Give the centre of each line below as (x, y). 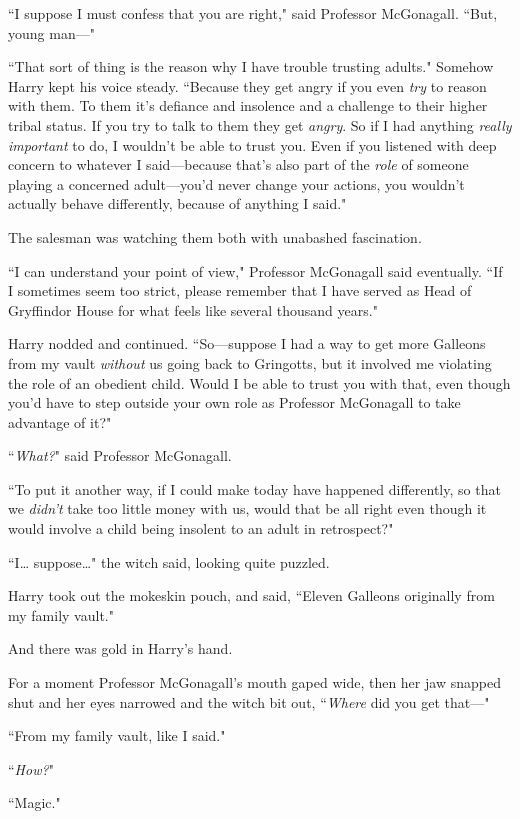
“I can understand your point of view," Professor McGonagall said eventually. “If (255, 270)
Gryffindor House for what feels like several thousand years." (193, 309)
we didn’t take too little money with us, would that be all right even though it (247, 508)
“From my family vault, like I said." (117, 735)
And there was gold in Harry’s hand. (120, 648)
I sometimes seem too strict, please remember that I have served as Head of (240, 290)
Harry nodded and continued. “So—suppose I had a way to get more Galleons (247, 343)
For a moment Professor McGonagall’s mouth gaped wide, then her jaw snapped (254, 682)
